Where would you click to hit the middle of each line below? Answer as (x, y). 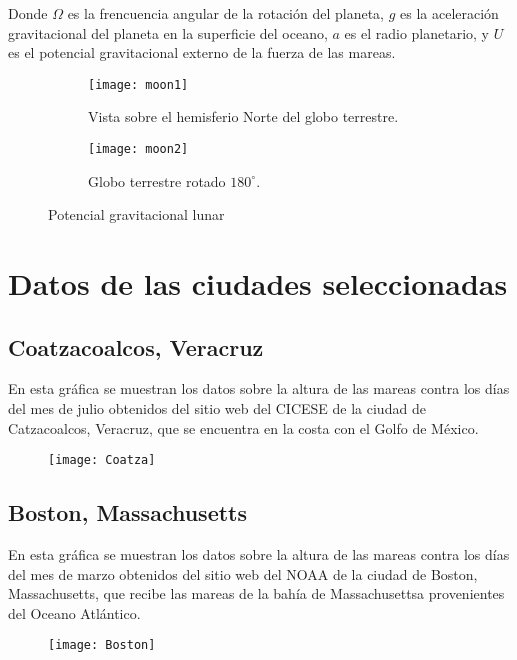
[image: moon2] (138, 149)
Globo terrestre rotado (157, 180)
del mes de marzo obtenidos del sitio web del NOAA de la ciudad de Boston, (243, 573)
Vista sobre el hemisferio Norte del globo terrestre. (243, 116)
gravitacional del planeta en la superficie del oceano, (168, 32)
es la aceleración (449, 13)
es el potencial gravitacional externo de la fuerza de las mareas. (202, 52)
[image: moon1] (138, 84)
